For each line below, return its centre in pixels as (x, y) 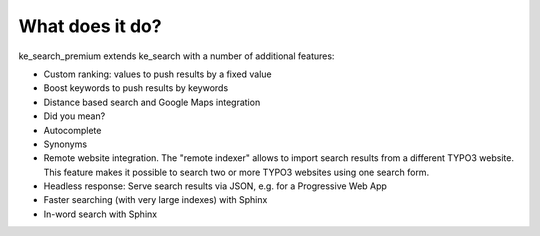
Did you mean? (74, 116)
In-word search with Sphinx (100, 214)
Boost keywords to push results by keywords (136, 88)
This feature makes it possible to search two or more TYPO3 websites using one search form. (236, 172)
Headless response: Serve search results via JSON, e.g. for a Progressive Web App (215, 186)
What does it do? (90, 26)
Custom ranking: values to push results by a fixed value (157, 74)
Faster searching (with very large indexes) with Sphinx (155, 200)
